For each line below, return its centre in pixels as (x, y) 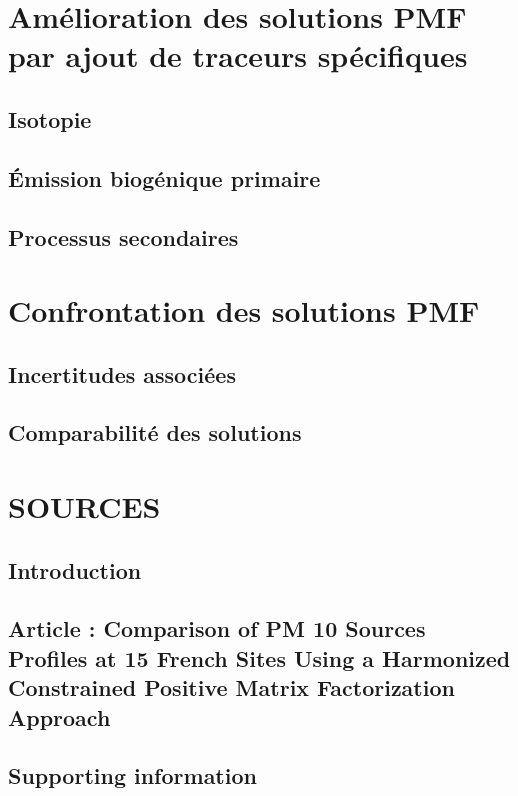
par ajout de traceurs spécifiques (238, 55)
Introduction (75, 569)
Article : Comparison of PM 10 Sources (217, 628)
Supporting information (132, 775)
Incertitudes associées (122, 373)
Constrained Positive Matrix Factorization (231, 687)
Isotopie (50, 118)
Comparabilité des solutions (155, 432)
